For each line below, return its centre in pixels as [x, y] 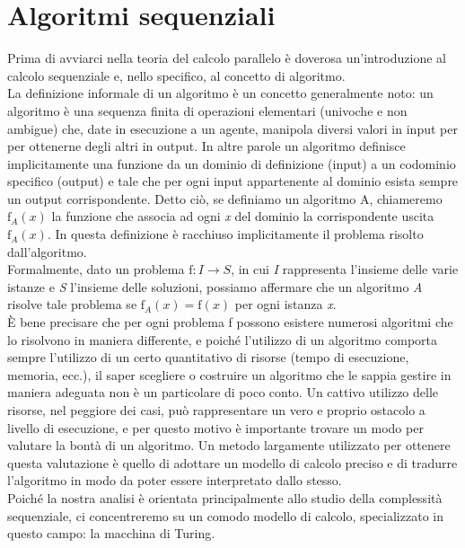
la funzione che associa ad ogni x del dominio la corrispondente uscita [243, 216]
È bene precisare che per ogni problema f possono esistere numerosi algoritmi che [230, 322]
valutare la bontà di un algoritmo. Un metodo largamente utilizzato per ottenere [229, 445]
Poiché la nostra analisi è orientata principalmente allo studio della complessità [225, 497]
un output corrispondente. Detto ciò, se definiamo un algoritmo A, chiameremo [225, 198]
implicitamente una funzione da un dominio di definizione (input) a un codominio [232, 163]
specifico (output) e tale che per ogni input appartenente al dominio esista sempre [233, 181]
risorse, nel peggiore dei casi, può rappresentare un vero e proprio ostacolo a [216, 410]
